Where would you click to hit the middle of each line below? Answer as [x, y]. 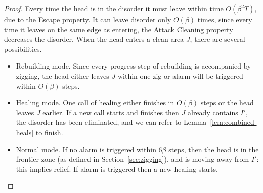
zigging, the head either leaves [62, 75]
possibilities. [23, 49]
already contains [213, 112]
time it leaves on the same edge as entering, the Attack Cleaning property [119, 29]
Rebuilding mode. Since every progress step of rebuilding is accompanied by [134, 66]
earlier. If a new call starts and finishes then [111, 112]
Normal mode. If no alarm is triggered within [86, 149]
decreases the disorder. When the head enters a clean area [94, 39]
